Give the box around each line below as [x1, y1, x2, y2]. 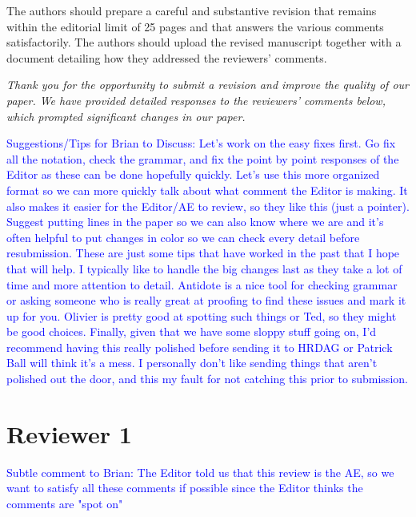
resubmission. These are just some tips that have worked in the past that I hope [6, 244, 400, 261]
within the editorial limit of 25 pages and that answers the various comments [6, 18, 384, 34]
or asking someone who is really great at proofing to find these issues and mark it [6, 292, 406, 309]
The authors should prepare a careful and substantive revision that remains [6, 2, 377, 18]
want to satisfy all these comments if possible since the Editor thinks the [6, 479, 363, 496]
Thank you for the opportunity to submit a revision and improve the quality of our [6, 76, 409, 93]
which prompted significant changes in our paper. [6, 107, 246, 124]
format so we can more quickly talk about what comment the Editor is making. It [6, 181, 408, 198]
